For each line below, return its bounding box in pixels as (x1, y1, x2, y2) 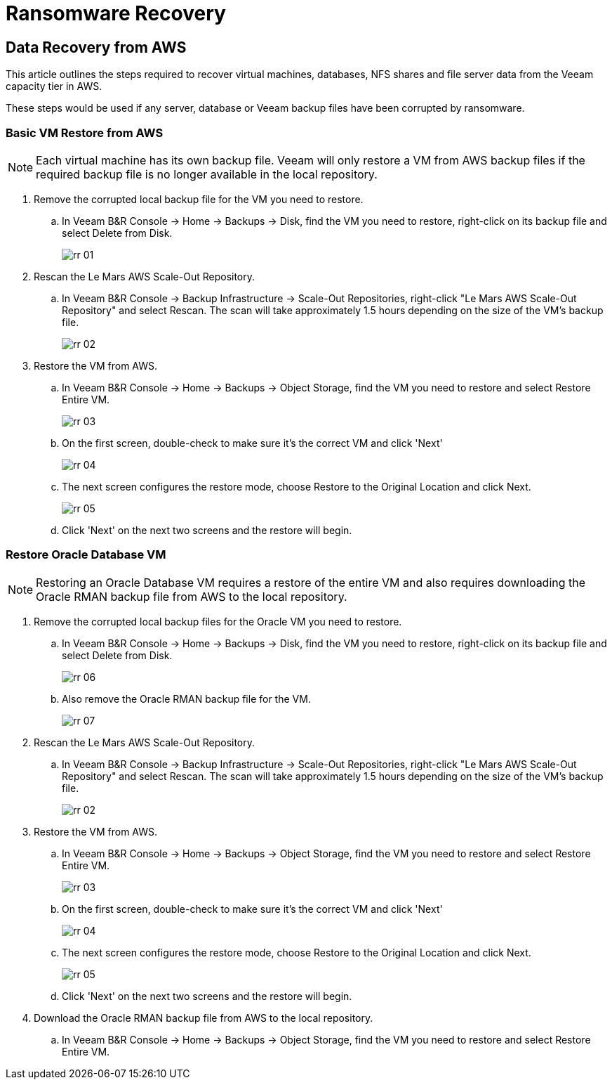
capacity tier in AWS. (6, 80, 102, 93)
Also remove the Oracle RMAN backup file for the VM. (62, 692, 311, 705)
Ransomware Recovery (6, 1, 226, 25)
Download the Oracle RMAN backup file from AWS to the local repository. (34, 1011, 373, 1024)
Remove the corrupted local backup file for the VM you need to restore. (34, 193, 364, 205)
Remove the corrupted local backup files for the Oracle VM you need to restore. (34, 615, 402, 628)
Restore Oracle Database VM (6, 547, 166, 562)
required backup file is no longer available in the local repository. (36, 167, 378, 181)
